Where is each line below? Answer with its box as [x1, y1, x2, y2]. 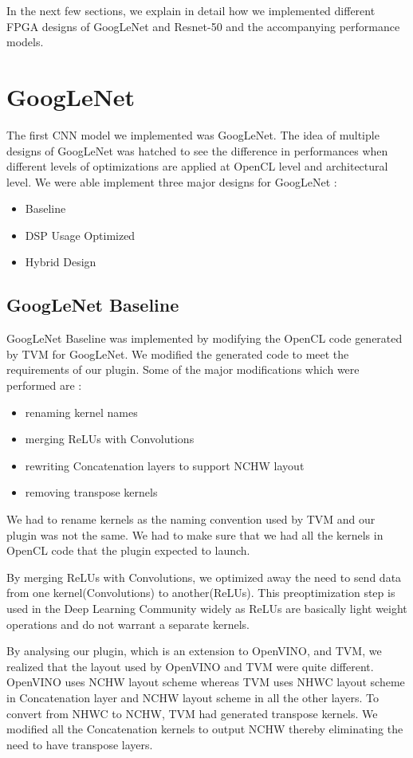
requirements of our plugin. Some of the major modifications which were [6, 361, 360, 378]
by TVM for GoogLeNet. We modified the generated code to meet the [6, 345, 349, 362]
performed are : [6, 377, 82, 394]
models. [6, 33, 44, 50]
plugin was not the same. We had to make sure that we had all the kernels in [6, 526, 383, 543]
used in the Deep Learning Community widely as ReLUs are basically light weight [6, 599, 407, 616]
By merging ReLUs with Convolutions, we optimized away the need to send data [6, 568, 402, 585]
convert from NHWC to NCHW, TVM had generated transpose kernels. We [6, 705, 378, 721]
